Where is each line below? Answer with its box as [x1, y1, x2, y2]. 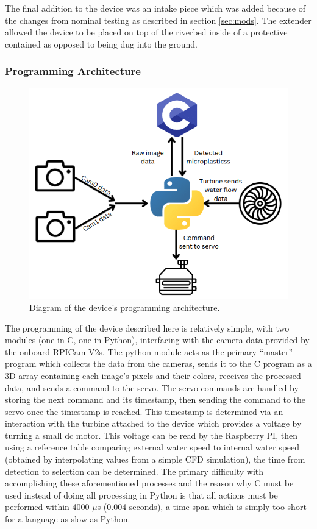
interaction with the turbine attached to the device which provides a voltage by [5, 417, 302, 430]
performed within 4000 [5, 500, 90, 513]
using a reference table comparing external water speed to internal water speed [5, 441, 300, 453]
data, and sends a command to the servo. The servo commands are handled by [5, 381, 299, 394]
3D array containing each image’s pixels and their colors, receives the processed [5, 369, 301, 382]
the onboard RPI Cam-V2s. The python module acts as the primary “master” [5, 345, 293, 358]
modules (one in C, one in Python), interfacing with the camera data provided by [5, 333, 310, 346]
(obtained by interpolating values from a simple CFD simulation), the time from [5, 453, 305, 466]
